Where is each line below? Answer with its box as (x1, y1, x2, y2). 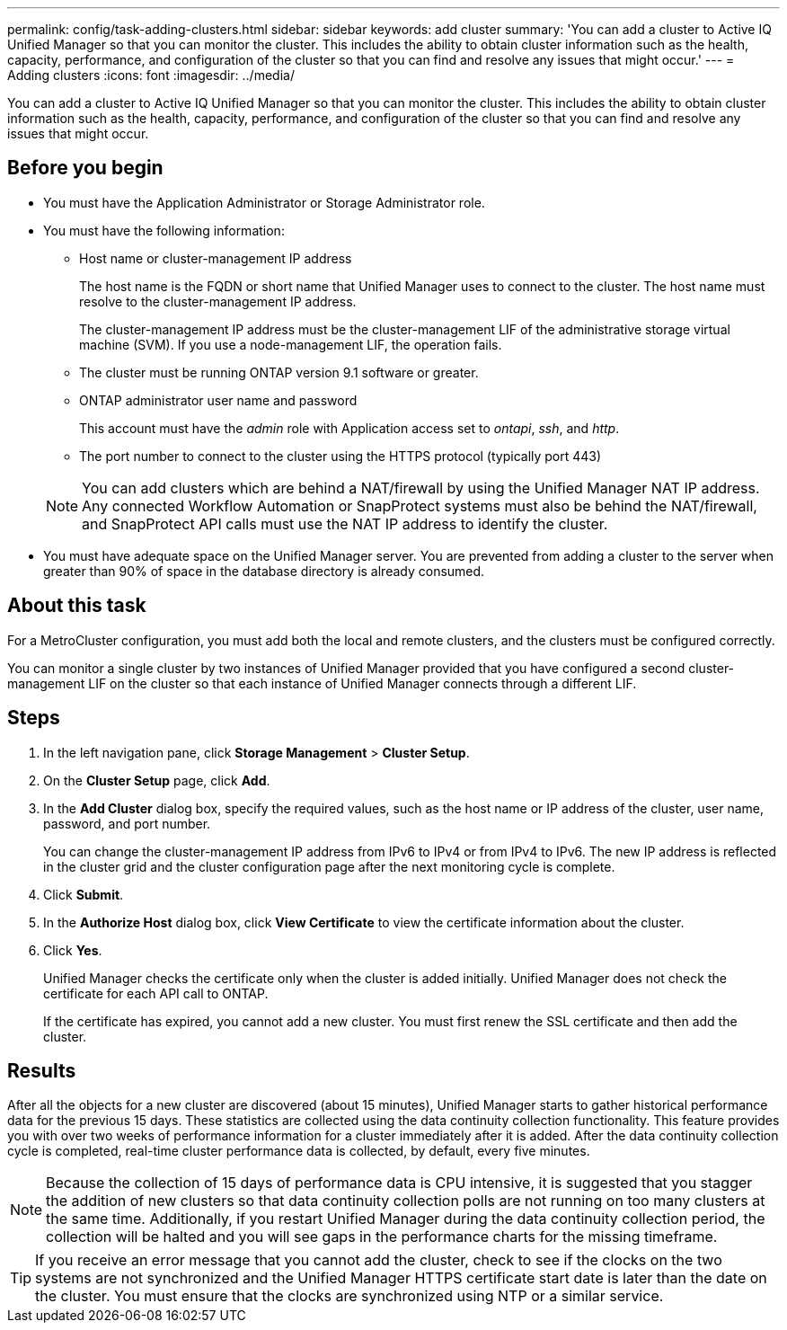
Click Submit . (43, 886, 124, 902)
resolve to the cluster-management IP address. (79, 293, 357, 309)
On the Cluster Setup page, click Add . (43, 772, 270, 788)
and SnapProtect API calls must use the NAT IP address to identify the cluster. (82, 514, 608, 533)
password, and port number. (43, 815, 211, 831)
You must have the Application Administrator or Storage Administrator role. (43, 194, 485, 210)
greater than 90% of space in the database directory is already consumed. (43, 563, 485, 579)
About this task (7, 594, 146, 617)
